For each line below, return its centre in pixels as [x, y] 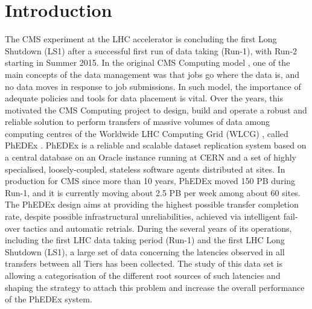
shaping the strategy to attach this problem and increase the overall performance [155, 287]
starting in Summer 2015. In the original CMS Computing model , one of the [148, 62]
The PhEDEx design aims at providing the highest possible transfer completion [152, 204]
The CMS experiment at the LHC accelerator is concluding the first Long [141, 39]
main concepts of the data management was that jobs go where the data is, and [152, 74]
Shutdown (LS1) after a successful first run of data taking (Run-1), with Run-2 [151, 50]
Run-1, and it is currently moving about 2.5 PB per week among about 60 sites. [153, 192]
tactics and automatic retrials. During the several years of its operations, [157, 228]
